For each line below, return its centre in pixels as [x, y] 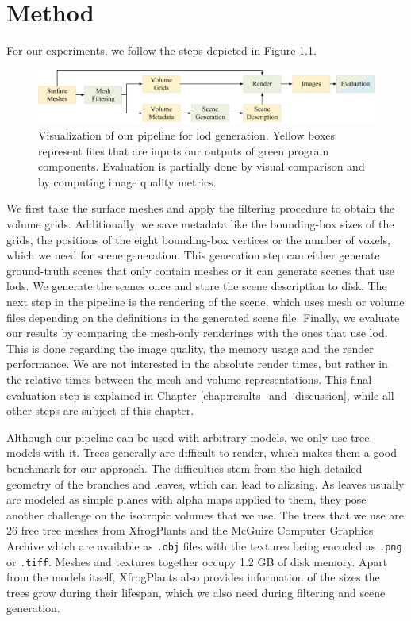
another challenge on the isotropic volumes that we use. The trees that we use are [205, 514]
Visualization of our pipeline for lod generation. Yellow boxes [187, 135]
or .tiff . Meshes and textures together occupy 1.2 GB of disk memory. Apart [197, 561]
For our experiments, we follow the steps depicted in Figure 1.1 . [161, 50]
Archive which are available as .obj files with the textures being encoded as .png [204, 545]
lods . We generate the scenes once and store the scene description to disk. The [197, 286]
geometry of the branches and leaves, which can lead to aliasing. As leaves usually [205, 483]
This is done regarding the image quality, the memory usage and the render [190, 348]
